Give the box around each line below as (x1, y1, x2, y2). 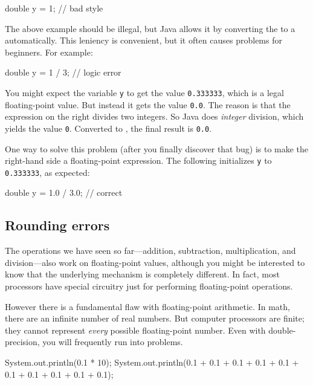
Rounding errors (5, 216, 110, 235)
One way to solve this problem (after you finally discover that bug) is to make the (5, 142, 309, 155)
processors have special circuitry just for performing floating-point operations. (5, 280, 293, 293)
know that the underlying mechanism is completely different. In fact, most (5, 268, 280, 280)
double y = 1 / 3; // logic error (5, 66, 121, 79)
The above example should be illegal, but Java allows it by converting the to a (5, 22, 295, 34)
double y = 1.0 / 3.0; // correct (5, 186, 123, 199)
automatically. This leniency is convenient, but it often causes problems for (5, 34, 282, 47)
